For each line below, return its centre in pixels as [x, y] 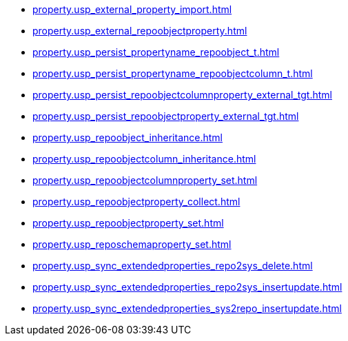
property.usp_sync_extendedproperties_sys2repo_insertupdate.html [187, 308]
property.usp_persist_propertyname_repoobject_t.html [156, 52]
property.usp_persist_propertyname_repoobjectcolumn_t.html [173, 73]
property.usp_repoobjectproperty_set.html [128, 223]
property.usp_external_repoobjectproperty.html [140, 31]
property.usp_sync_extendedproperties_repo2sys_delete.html [173, 266]
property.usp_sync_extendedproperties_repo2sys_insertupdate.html [187, 287]
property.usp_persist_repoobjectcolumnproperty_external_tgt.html [182, 95]
